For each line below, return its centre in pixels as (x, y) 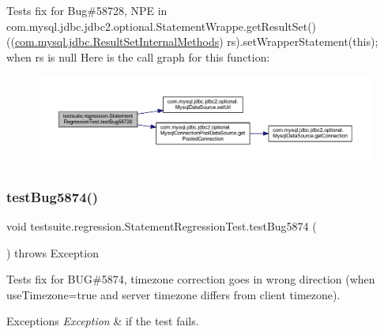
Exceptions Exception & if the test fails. (103, 321)
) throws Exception (53, 252)
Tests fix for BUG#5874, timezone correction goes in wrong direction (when (191, 279)
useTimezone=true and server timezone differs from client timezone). (173, 294)
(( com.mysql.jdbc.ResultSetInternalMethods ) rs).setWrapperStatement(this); (192, 41)
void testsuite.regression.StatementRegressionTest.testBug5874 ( (162, 226)
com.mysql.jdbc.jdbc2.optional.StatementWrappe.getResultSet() (162, 26)
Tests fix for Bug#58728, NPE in (87, 10)
